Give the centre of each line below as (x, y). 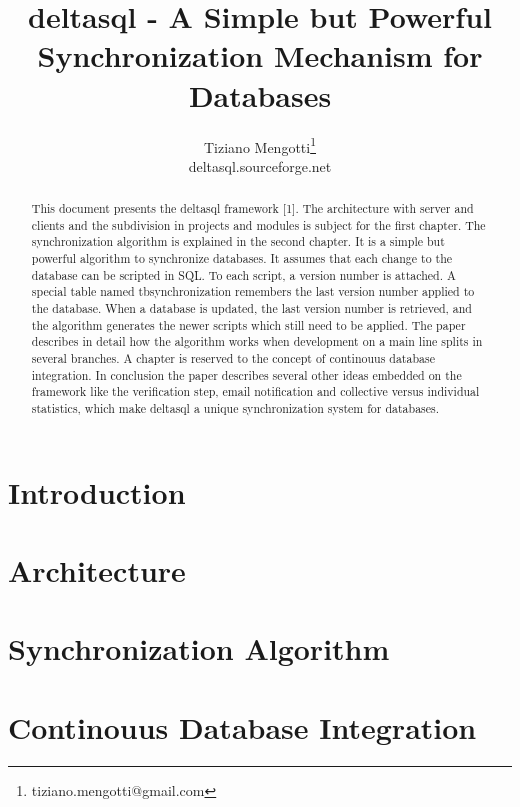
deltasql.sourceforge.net (260, 165)
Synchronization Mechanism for (260, 55)
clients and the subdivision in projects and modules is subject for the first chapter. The (258, 224)
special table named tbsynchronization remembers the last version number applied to (253, 291)
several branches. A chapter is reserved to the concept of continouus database (233, 358)
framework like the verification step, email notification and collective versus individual (255, 391)
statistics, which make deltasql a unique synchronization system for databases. (235, 408)
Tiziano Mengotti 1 (260, 145)
